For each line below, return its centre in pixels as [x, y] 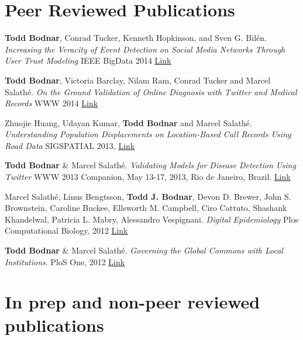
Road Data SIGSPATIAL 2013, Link [70, 145]
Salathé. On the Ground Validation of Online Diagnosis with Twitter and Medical [151, 91]
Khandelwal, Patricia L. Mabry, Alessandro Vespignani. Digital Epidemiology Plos [151, 219]
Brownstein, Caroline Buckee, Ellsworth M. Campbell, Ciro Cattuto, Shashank [146, 208]
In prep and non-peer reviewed [132, 302]
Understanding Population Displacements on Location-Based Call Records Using [148, 134]
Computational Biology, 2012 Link [66, 230]
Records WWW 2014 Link [51, 103]
